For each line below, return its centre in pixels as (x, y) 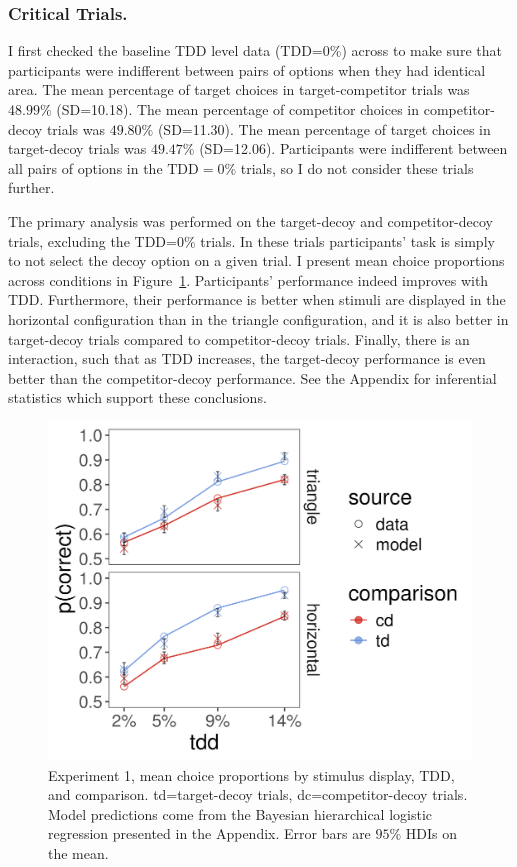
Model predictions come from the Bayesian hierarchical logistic (240, 813)
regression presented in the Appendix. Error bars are (209, 833)
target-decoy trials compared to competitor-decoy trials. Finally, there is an (239, 338)
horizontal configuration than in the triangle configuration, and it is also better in (258, 318)
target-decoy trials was (77, 148)
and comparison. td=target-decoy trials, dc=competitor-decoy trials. (258, 794)
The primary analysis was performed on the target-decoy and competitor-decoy (251, 220)
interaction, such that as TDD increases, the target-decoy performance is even (247, 358)
